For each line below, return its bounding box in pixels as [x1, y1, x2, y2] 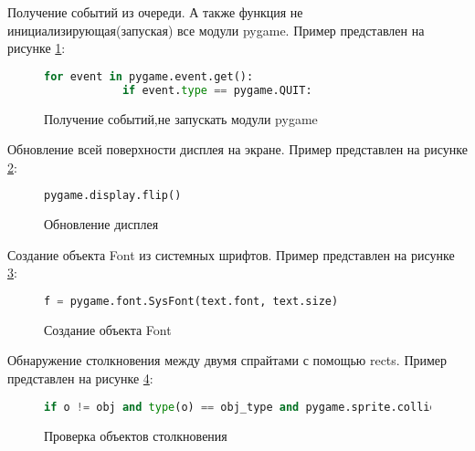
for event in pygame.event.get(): [44, 69, 254, 83]
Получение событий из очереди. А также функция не [7, 3, 303, 21]
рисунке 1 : [7, 38, 66, 58]
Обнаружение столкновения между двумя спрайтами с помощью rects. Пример [7, 351, 448, 370]
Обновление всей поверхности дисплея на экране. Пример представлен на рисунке [7, 140, 468, 159]
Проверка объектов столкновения [44, 425, 227, 445]
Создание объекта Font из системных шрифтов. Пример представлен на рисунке [7, 245, 455, 264]
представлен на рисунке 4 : [7, 369, 153, 388]
